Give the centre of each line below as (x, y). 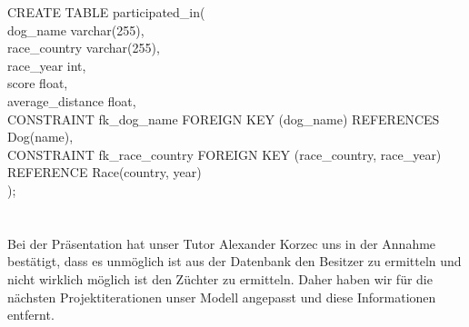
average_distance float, (72, 100)
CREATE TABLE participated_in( (106, 12)
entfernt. (31, 315)
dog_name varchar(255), (76, 30)
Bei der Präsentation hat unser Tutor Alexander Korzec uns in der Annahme (222, 243)
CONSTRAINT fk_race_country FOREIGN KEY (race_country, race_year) (225, 154)
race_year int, (47, 65)
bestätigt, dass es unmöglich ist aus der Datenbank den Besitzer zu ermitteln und (234, 261)
